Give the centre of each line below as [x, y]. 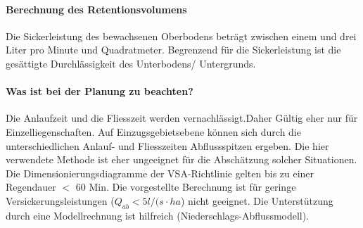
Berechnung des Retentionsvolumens [96, 9]
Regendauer [31, 187]
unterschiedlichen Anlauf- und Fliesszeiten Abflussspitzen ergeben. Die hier [167, 145]
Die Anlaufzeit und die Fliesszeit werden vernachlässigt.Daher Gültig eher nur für [182, 118]
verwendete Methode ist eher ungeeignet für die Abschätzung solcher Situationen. [181, 159]
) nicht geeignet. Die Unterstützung [257, 200]
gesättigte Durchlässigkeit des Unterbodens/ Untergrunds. [131, 63]
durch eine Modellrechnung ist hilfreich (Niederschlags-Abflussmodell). [158, 215]
